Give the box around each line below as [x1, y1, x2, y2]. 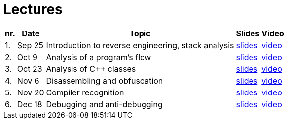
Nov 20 [17, 87, 44, 97]
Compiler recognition [46, 87, 124, 97]
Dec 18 [17, 99, 42, 109]
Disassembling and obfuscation [46, 75, 163, 86]
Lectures [3, 1, 63, 18]
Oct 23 [17, 63, 42, 74]
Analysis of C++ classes [46, 63, 136, 74]
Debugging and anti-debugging [46, 99, 163, 109]
